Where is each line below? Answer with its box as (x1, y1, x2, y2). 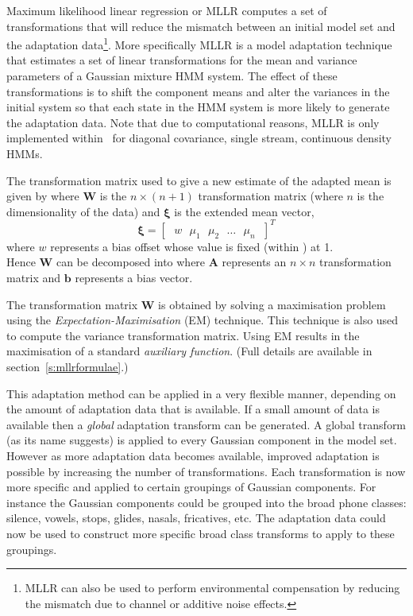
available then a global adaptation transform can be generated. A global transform (6, 416, 407, 432)
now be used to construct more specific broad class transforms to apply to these (6, 525, 395, 541)
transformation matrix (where (198, 188, 343, 204)
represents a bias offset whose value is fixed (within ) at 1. (50, 238, 334, 254)
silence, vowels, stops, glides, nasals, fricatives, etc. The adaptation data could (6, 509, 386, 526)
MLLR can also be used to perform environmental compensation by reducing (25, 579, 400, 596)
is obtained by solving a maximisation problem (158, 296, 386, 312)
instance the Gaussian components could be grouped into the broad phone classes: (6, 494, 407, 510)
